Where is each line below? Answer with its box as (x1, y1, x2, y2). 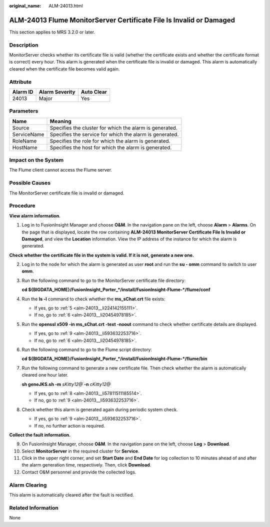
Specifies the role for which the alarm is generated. (49, 137, 170, 144)
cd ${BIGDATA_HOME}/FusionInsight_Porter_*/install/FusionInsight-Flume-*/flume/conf (21, 286, 210, 292)
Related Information (9, 504, 58, 511)
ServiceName (12, 130, 44, 137)
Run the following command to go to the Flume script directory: (21, 346, 152, 352)
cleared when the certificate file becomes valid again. (9, 65, 120, 72)
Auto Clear (80, 88, 107, 95)
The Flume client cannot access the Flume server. (9, 167, 112, 173)
